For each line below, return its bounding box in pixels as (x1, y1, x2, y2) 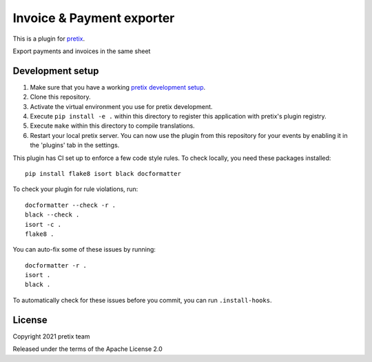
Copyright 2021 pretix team (12, 332, 90, 341)
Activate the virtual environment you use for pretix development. (30, 102, 213, 110)
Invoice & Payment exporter (12, 10, 175, 26)
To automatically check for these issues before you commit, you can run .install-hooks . (12, 296, 272, 304)
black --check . (25, 211, 80, 219)
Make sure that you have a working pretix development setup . (30, 83, 206, 91)
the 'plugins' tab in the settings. (30, 141, 120, 150)
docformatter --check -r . (25, 201, 116, 209)
